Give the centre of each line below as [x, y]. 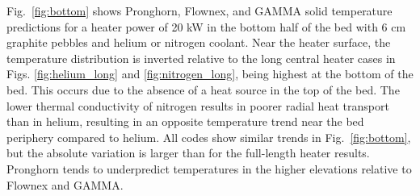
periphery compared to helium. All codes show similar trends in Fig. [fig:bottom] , [209, 137]
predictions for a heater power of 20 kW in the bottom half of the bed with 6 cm [206, 26]
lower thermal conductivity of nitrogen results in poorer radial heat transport [198, 105]
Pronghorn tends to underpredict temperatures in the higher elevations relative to [209, 168]
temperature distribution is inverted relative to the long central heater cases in [201, 58]
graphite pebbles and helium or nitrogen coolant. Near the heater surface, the [199, 42]
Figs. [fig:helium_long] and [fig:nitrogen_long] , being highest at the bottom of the [210, 74]
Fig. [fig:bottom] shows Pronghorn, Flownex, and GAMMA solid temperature [199, 10]
